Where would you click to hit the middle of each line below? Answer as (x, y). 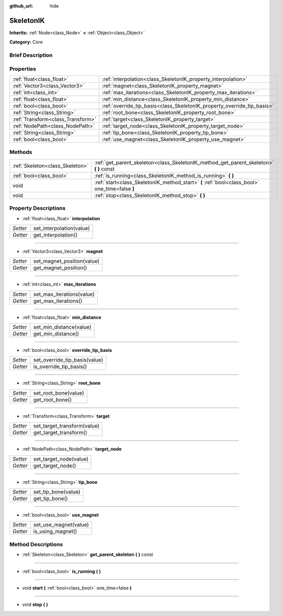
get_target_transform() (60, 432)
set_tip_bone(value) (57, 492)
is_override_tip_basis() (60, 367)
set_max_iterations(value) (64, 294)
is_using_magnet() (55, 531)
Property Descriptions (37, 208)
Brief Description (31, 55)
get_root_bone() (53, 399)
